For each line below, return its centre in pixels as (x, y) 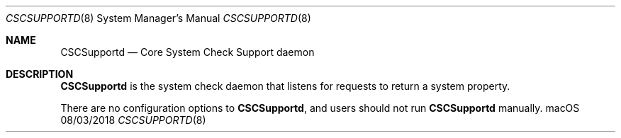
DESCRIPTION (40, 74)
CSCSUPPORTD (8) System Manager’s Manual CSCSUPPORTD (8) (158, 18)
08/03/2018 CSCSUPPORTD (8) (133, 120)
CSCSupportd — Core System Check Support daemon (188, 52)
